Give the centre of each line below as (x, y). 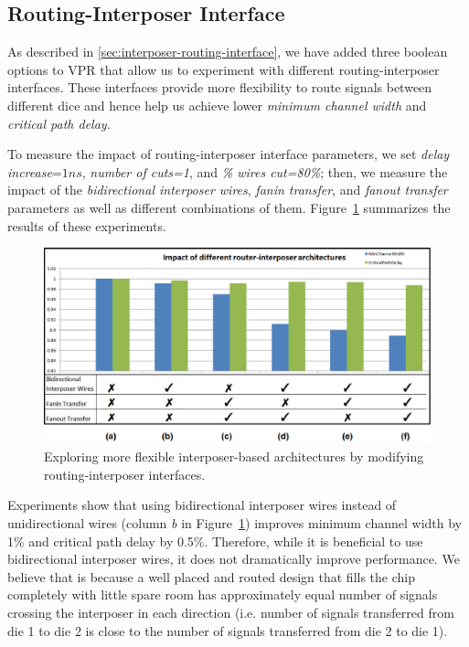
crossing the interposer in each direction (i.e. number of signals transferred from (231, 612)
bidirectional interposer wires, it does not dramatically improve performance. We (234, 559)
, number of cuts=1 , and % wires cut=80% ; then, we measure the (265, 171)
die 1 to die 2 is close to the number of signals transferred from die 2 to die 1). (228, 630)
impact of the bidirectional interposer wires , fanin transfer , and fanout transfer (228, 190)
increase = (35, 171)
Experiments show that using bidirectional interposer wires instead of (202, 505)
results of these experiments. (87, 225)
